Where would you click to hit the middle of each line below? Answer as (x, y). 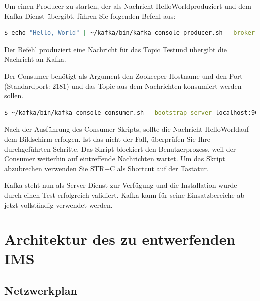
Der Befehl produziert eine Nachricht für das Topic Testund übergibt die (116, 49)
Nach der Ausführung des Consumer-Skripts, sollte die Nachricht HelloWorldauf (127, 129)
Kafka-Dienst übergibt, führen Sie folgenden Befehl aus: (90, 16)
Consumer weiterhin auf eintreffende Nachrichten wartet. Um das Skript (115, 159)
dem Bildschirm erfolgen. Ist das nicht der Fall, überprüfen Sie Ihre (107, 139)
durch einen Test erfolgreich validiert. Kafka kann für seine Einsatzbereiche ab (125, 195)
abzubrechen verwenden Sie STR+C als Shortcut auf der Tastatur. (107, 168)
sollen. (14, 96)
